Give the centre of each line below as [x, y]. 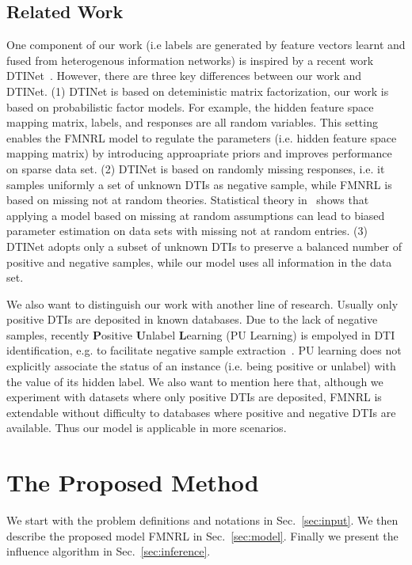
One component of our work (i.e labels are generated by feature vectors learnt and [206, 45]
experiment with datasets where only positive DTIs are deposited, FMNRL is [194, 397]
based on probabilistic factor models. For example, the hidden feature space [190, 106]
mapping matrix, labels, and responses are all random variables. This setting [192, 122]
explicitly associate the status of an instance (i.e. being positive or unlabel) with [201, 366]
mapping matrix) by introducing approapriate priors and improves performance [199, 153]
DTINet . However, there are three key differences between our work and [184, 76]
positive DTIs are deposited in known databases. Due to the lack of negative [192, 319]
